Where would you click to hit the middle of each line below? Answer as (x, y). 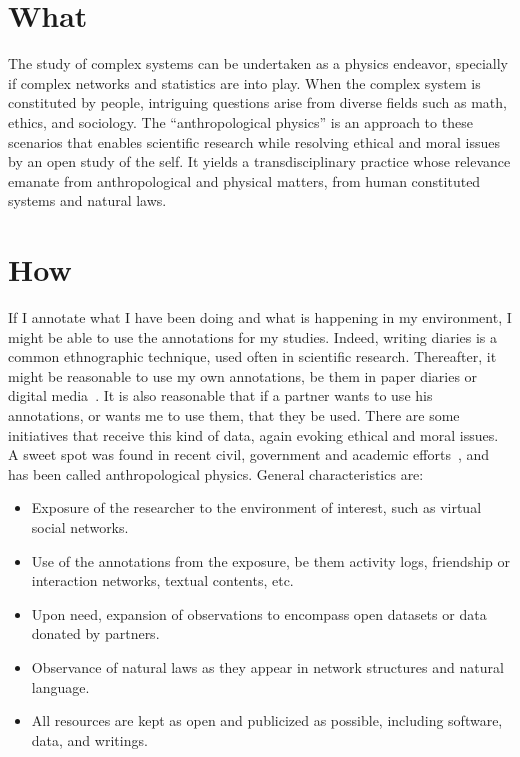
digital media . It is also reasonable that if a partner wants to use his (220, 395)
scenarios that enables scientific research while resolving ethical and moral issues (254, 141)
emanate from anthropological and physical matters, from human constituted (244, 180)
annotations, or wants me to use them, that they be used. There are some (234, 414)
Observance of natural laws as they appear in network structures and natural (267, 666)
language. (60, 686)
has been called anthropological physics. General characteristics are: (216, 473)
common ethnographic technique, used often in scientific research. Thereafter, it (252, 356)
